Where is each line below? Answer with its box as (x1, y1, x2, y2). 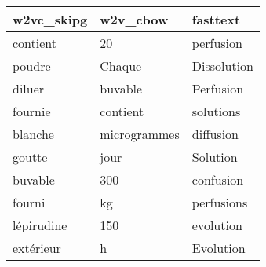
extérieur (13, 239, 61, 257)
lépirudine (13, 216, 67, 234)
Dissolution (191, 57, 253, 75)
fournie (13, 102, 51, 120)
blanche (13, 125, 54, 143)
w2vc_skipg (13, 10, 88, 28)
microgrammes (100, 125, 180, 143)
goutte (13, 148, 48, 166)
